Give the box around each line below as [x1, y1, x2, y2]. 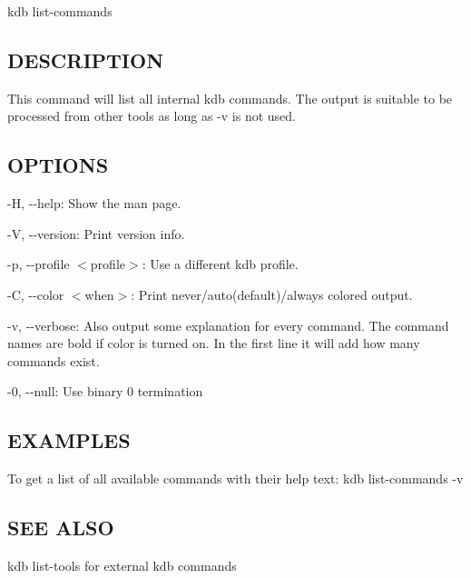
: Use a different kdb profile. [142, 254, 299, 274]
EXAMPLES [7, 426, 131, 454]
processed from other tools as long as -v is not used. [7, 106, 296, 125]
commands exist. [7, 351, 100, 370]
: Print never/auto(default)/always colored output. [131, 284, 413, 304]
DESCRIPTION [7, 45, 164, 74]
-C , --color [7, 284, 64, 304]
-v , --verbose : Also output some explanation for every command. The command [7, 315, 449, 334]
